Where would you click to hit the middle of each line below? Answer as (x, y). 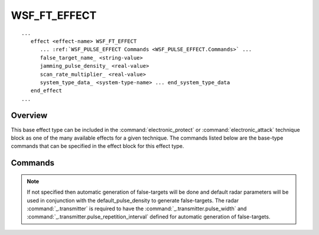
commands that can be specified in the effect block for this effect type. (97, 146)
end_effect (46, 91)
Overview (29, 116)
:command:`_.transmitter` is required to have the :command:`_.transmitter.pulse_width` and (137, 208)
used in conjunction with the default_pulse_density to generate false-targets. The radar (133, 200)
